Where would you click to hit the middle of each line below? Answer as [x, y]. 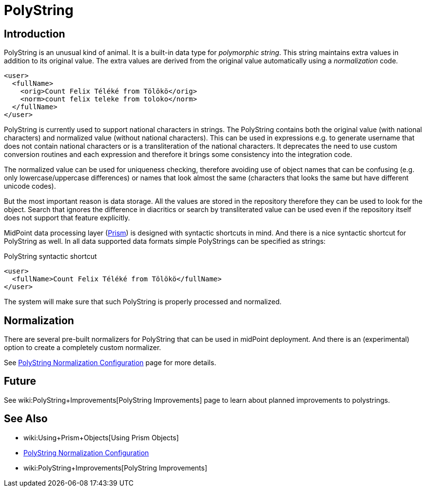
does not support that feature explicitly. [67, 218]
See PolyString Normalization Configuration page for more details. [110, 363]
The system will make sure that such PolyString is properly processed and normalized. [143, 302]
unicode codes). [30, 186]
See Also [26, 419]
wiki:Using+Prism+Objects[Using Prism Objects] [101, 437]
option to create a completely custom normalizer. [83, 348]
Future [20, 381]
